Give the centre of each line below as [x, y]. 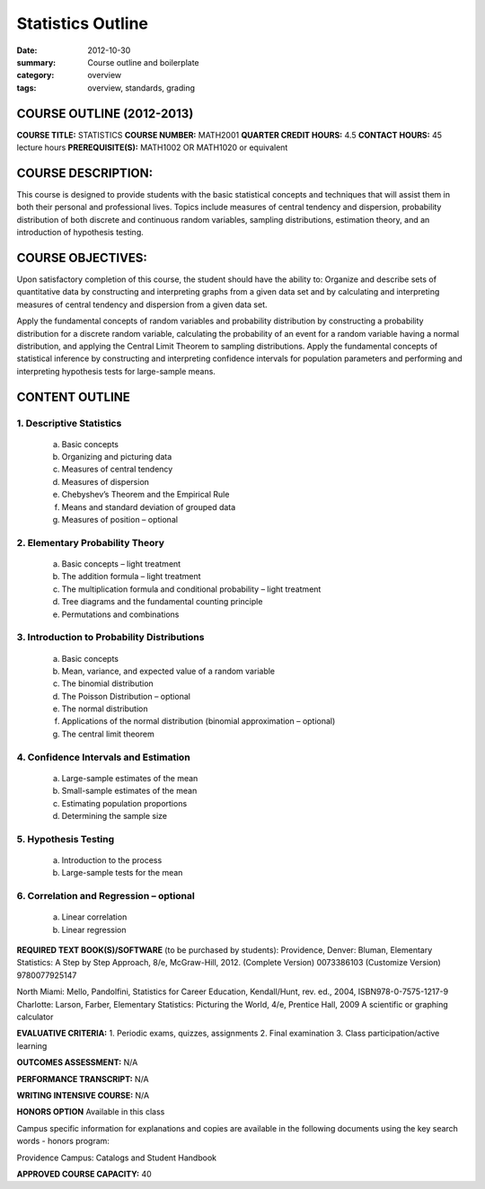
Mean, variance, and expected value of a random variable [168, 671]
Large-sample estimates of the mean [130, 778]
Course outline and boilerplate [143, 62]
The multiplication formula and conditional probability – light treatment [191, 589]
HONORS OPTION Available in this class [91, 1112]
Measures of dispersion [106, 481]
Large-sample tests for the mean [122, 873]
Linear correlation [94, 917]
